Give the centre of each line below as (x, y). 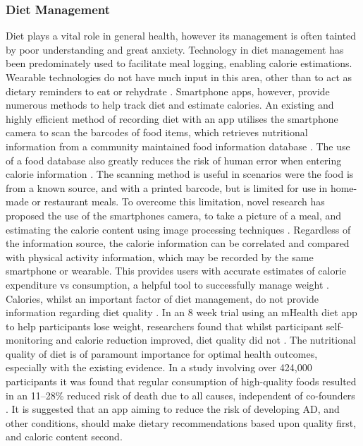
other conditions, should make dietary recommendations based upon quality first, (181, 422)
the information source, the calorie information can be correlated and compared (178, 243)
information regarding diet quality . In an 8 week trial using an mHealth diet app (181, 312)
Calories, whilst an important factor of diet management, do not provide (162, 298)
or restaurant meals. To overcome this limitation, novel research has (178, 201)
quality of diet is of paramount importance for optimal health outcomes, (162, 353)
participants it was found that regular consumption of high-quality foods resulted (181, 381)
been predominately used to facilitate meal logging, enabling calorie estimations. (179, 63)
